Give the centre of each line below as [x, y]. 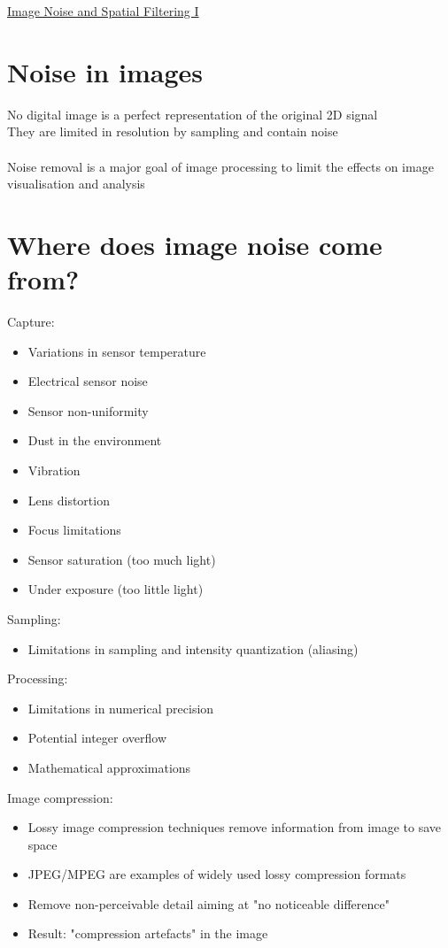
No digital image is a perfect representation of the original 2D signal [193, 114]
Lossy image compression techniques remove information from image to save [235, 827]
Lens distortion [69, 500]
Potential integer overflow [97, 738]
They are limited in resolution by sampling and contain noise [173, 131]
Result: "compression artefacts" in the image [148, 933]
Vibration [54, 470]
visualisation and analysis [76, 184]
